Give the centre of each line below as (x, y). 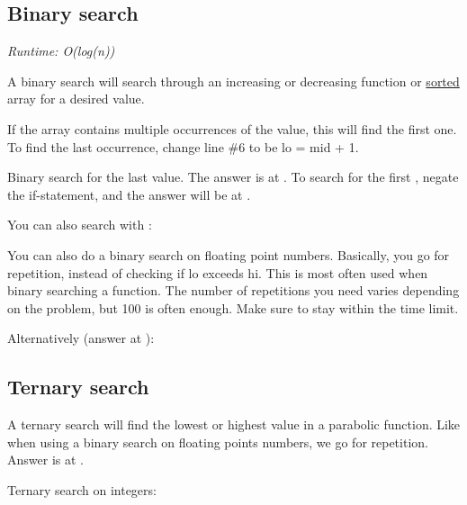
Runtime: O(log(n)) (61, 51)
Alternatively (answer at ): (81, 338)
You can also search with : (80, 225)
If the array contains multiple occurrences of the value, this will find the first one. (232, 128)
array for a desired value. (76, 99)
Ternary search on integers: (82, 489)
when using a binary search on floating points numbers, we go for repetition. (218, 442)
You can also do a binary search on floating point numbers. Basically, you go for (229, 254)
